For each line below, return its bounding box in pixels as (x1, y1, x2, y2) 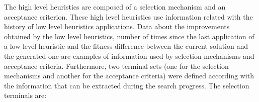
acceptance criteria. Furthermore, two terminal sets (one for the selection (4, 60, 229, 71)
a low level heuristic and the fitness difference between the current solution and (4, 41, 248, 51)
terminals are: (4, 90, 47, 100)
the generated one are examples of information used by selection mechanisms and (4, 50, 254, 61)
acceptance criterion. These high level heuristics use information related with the (4, 11, 253, 22)
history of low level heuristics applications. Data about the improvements (4, 21, 230, 32)
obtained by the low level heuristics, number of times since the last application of (4, 31, 254, 41)
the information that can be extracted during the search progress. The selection (4, 80, 249, 90)
